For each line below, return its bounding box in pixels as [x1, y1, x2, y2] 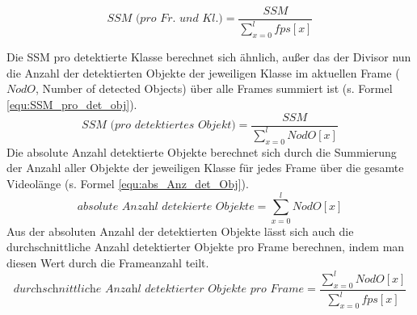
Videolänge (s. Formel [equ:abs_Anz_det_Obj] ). [6, 174, 249, 191]
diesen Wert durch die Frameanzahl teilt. [6, 254, 209, 271]
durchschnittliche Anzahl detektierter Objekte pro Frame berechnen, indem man [6, 238, 405, 255]
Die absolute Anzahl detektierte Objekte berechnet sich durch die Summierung [6, 143, 397, 160]
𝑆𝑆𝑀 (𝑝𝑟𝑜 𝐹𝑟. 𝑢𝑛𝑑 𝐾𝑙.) [107, 13, 223, 25]
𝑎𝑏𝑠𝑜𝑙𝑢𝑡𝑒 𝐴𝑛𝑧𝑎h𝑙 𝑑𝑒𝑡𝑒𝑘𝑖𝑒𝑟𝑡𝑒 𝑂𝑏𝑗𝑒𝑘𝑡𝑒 [77, 201, 255, 213]
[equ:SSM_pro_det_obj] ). [6, 95, 137, 112]
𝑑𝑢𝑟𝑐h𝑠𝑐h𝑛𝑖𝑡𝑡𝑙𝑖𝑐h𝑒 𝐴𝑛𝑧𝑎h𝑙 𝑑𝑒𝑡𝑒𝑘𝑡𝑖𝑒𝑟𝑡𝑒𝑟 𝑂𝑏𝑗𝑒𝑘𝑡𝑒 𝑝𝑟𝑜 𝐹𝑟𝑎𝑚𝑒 [13, 283, 305, 296]
